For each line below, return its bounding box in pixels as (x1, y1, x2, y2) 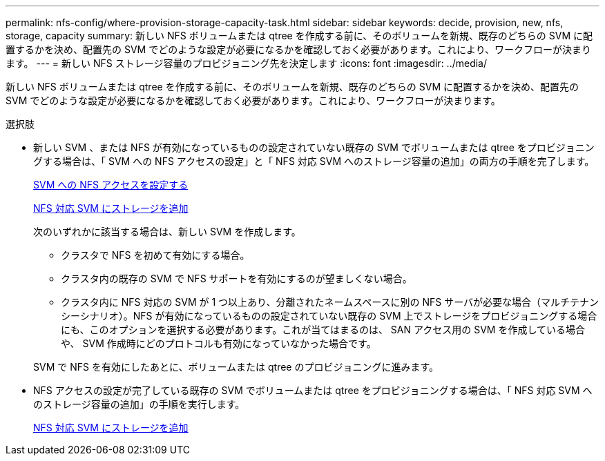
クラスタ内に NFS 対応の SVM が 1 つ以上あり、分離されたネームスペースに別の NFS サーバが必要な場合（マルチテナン (61, 296, 599, 308)
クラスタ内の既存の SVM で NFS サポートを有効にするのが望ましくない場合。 (61, 273, 412, 284)
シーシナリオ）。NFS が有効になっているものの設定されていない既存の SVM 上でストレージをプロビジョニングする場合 (61, 310, 597, 322)
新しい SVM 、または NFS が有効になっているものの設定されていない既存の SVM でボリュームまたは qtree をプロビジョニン (33, 141, 595, 153)
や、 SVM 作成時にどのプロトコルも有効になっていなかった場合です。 (61, 337, 376, 349)
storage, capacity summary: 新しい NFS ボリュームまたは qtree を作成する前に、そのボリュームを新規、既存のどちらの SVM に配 (6, 30, 593, 41)
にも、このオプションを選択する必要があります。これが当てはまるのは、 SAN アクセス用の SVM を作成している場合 (61, 324, 586, 335)
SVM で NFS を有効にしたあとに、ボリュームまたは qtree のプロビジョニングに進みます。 (33, 361, 439, 373)
